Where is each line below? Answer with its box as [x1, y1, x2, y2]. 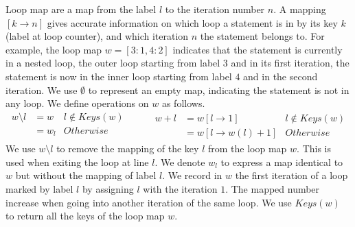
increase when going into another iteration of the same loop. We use [5, 195, 292, 209]
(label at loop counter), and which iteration [5, 29, 189, 43]
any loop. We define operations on [5, 96, 149, 110]
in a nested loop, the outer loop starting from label [5, 56, 220, 70]
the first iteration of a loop [235, 168, 348, 182]
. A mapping [273, 2, 326, 16]
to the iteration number [165, 2, 265, 16]
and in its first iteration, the [231, 56, 350, 70]
